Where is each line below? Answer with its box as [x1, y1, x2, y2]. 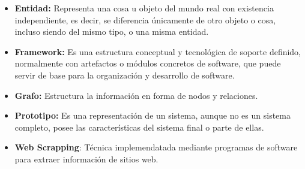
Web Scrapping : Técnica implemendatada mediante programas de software [14, 141, 298, 153]
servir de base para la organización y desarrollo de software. [14, 68, 235, 81]
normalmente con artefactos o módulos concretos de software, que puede [14, 57, 281, 70]
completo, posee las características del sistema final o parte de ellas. [14, 120, 264, 133]
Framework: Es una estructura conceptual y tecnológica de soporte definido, [14, 45, 301, 58]
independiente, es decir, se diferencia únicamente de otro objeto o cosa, [14, 13, 276, 26]
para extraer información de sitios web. [14, 152, 159, 165]
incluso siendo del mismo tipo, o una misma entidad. [14, 25, 209, 38]
